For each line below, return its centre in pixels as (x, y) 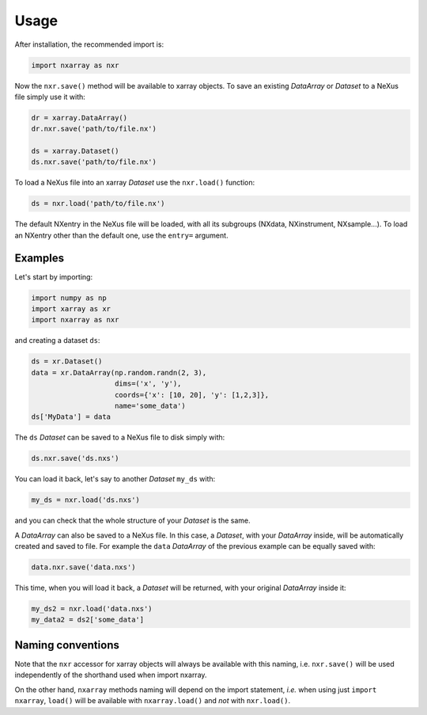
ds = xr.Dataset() (67, 361)
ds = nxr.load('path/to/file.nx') (98, 203)
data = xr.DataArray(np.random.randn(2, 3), (119, 373)
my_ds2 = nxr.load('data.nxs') (92, 609)
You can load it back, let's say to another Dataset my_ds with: (115, 479)
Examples (40, 258)
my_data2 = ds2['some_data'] (88, 620)
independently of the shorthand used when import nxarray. (111, 675)
